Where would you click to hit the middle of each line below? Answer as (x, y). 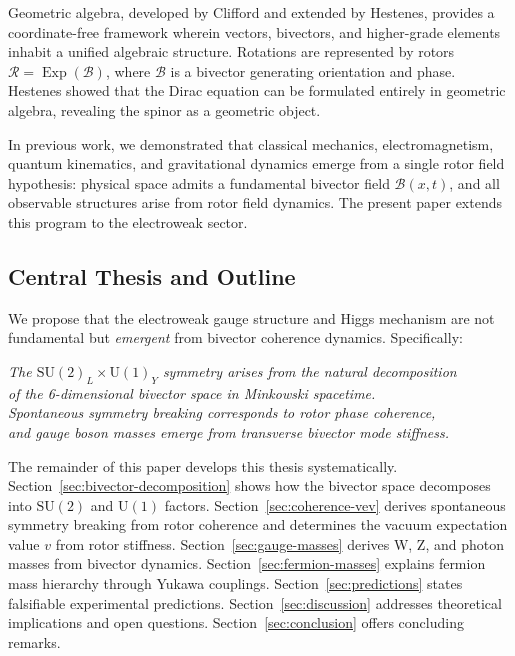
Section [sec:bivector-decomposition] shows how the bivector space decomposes (249, 485)
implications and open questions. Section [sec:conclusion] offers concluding (236, 622)
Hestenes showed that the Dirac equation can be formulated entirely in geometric (257, 90)
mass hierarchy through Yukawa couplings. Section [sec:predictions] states (235, 583)
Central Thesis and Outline (152, 275)
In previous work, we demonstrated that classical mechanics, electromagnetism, (251, 143)
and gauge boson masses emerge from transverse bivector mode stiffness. (229, 431)
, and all (474, 182)
